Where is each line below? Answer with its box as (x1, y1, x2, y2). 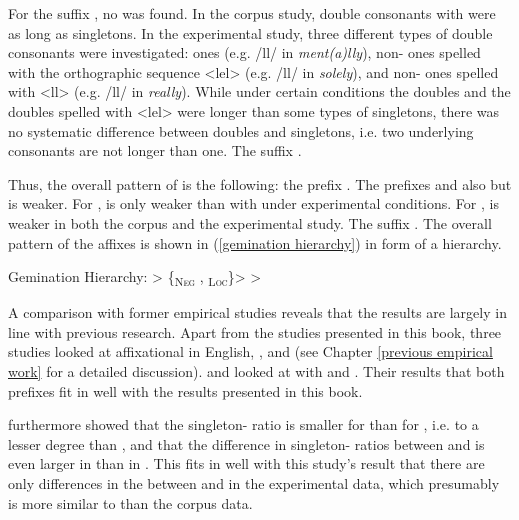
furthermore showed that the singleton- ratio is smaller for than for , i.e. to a (8, 414, 479, 435)
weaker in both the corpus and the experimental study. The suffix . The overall (8, 212, 492, 233)
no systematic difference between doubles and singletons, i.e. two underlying (8, 120, 474, 141)
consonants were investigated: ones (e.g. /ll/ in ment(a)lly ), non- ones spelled (8, 42, 481, 63)
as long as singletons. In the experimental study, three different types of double (8, 22, 493, 43)
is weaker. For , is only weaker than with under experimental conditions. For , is (8, 193, 499, 214)
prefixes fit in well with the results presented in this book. (8, 380, 363, 401)
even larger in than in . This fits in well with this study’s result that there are (8, 453, 485, 474)
